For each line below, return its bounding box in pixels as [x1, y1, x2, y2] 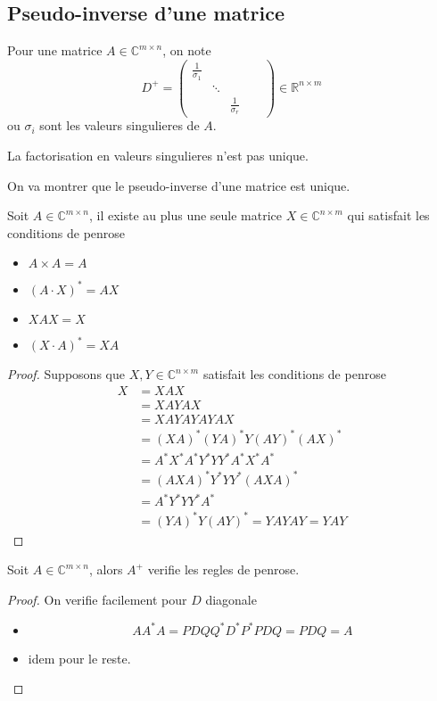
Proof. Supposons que [7, 365, 125, 383]
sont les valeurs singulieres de [39, 116, 200, 135]
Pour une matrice [7, 41, 103, 60]
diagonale [205, 590, 257, 608]
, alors [88, 560, 123, 579]
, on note [162, 41, 211, 60]
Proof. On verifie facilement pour [7, 590, 187, 608]
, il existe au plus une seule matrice [88, 206, 283, 225]
